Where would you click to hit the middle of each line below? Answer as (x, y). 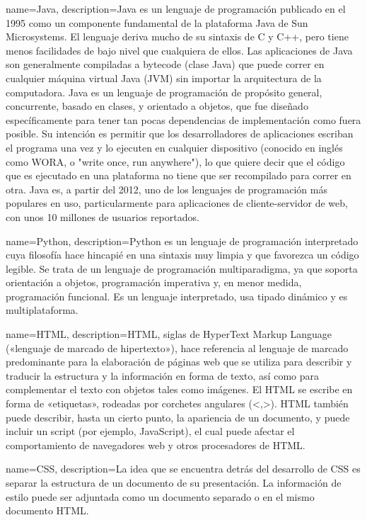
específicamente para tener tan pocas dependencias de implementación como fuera (183, 119)
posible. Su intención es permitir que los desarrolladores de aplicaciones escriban (180, 134)
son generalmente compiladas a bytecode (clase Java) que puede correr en (165, 64)
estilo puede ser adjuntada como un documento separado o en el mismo (160, 496)
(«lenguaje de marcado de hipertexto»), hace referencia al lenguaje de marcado (177, 347)
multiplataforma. (42, 310)
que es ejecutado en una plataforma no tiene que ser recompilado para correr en (179, 175)
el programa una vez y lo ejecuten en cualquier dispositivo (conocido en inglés (174, 147)
